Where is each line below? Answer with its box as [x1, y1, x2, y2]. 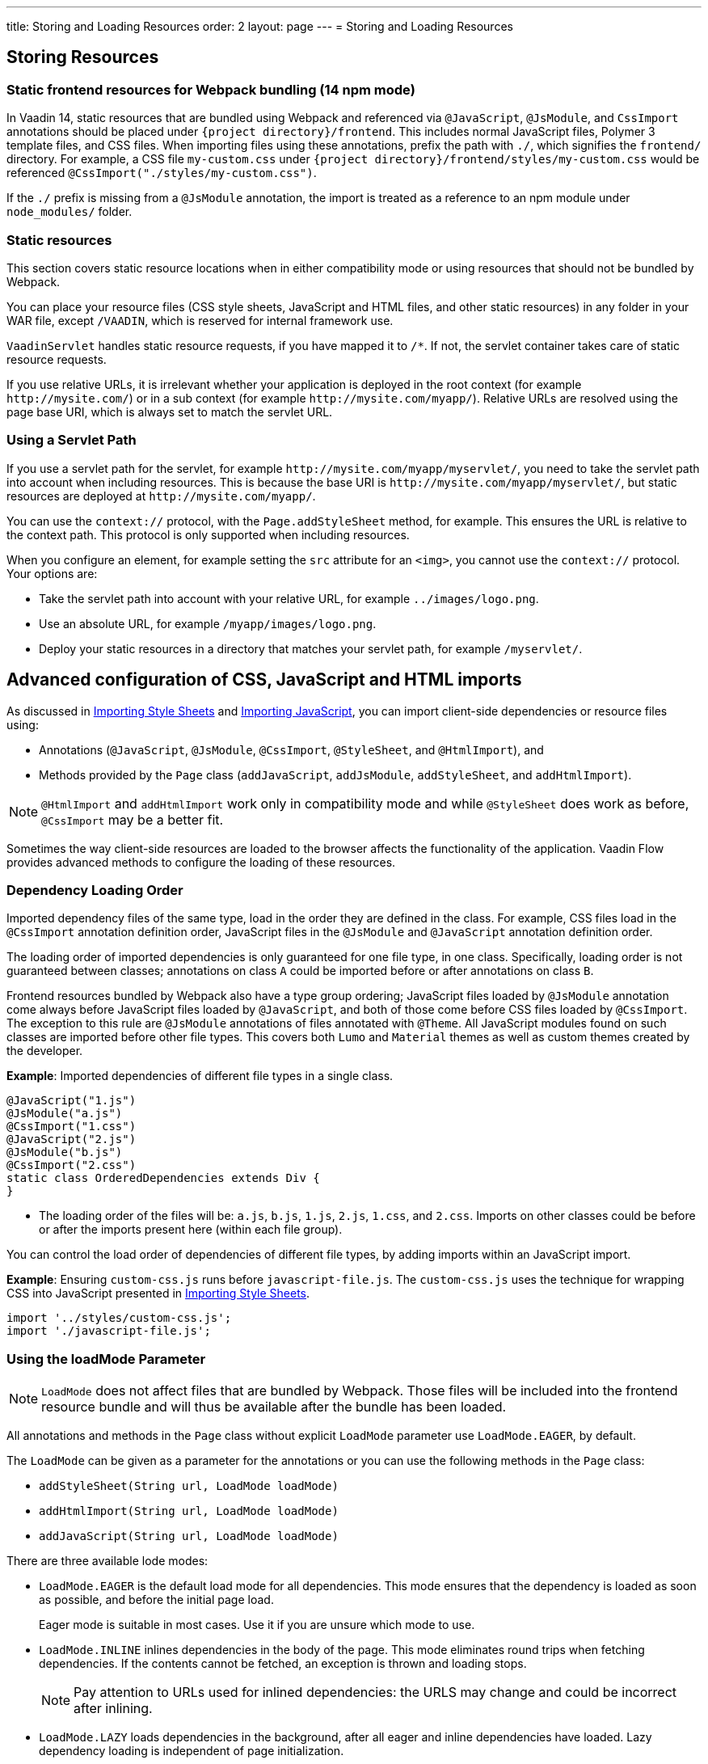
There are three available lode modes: [6, 1554, 209, 1568]
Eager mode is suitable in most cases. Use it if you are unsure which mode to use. [39, 1618, 475, 1632]
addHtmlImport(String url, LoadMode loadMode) [39, 1504, 339, 1518]
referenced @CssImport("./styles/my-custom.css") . [6, 166, 317, 180]
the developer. [6, 1044, 83, 1058]
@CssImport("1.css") [6, 1120, 137, 1133]
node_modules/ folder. [6, 205, 133, 219]
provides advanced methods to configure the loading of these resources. [6, 855, 396, 869]
